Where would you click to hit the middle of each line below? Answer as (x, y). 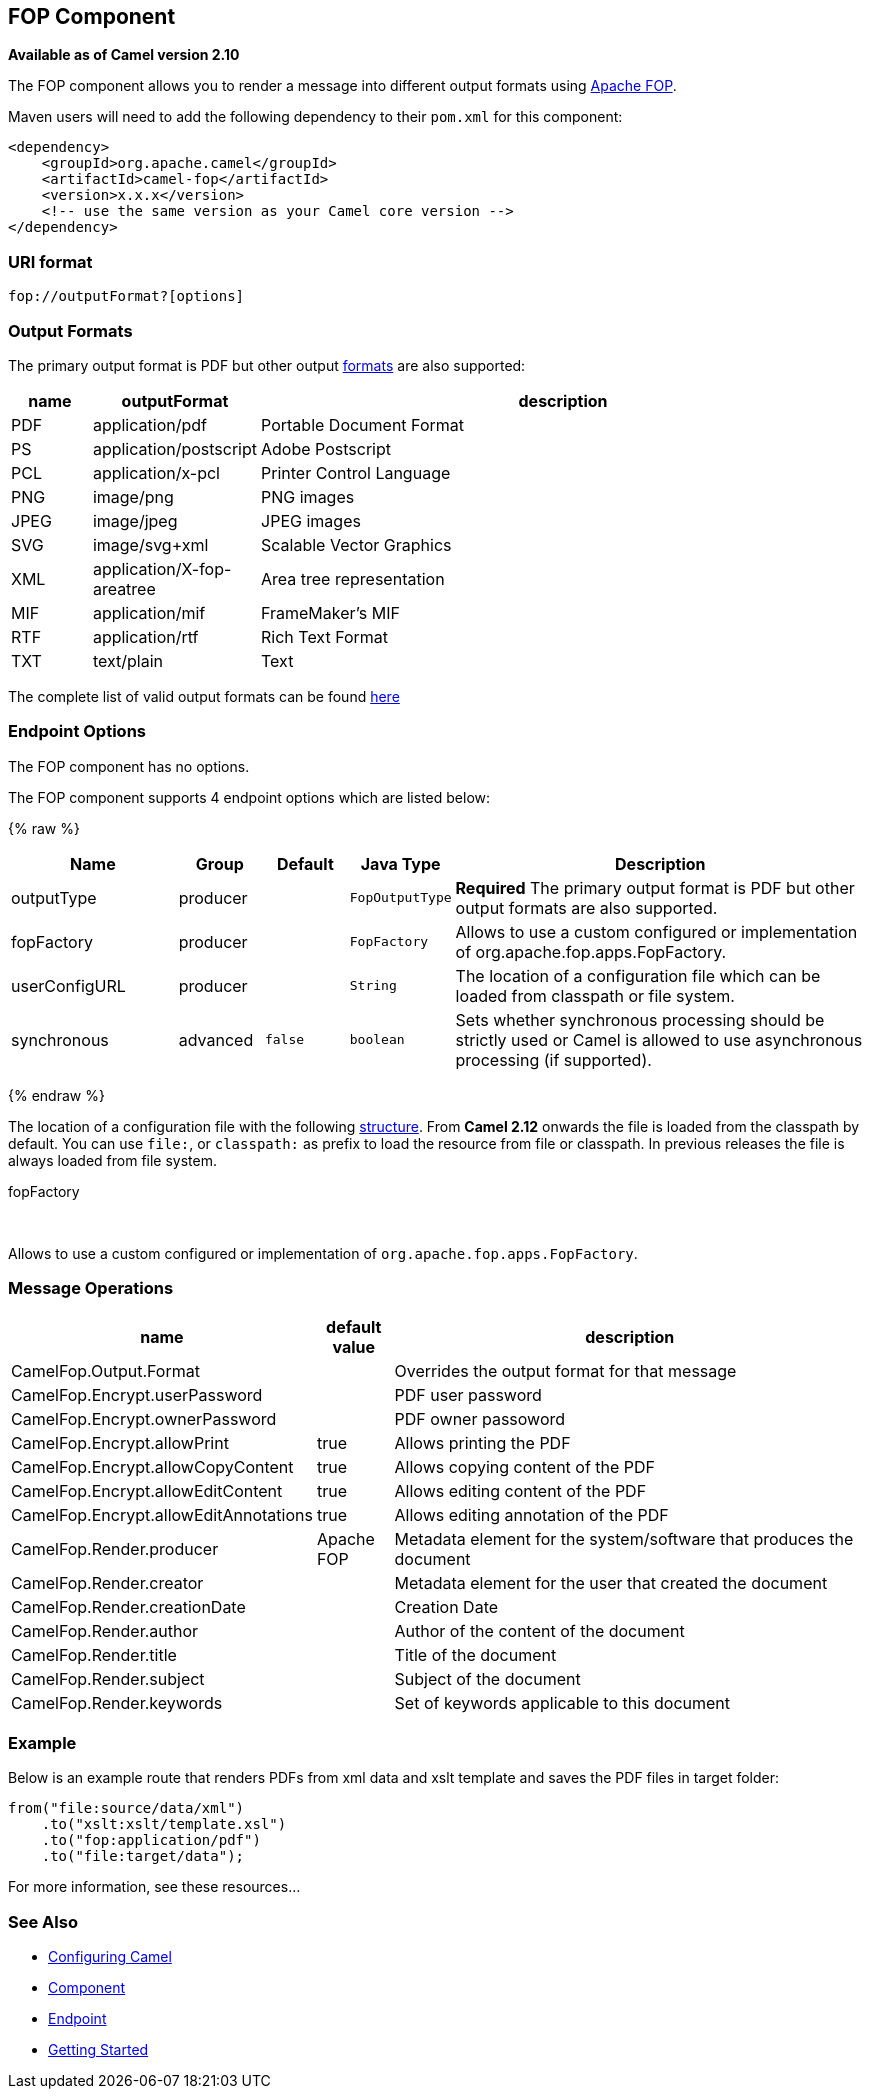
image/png (133, 496)
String (373, 986)
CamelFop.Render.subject (108, 1679)
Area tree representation (353, 578)
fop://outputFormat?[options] (126, 296)
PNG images (308, 496)
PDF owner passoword (480, 1419)
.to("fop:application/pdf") (151, 1840)
